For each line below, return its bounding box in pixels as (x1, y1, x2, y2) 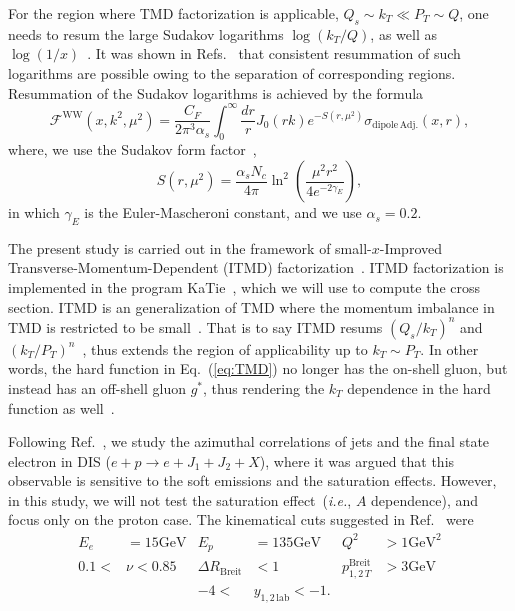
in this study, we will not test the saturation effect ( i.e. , (8, 489, 352, 510)
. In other (420, 338, 479, 359)
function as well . (8, 397, 115, 418)
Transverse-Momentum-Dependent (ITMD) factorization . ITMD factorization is (8, 257, 504, 278)
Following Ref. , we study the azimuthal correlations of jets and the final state (8, 431, 490, 452)
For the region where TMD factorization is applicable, (8, 3, 339, 23)
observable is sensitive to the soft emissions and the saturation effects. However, (8, 470, 497, 491)
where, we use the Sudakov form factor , (8, 139, 257, 160)
